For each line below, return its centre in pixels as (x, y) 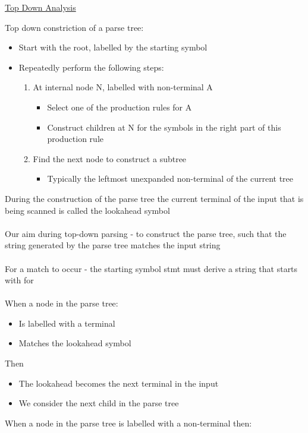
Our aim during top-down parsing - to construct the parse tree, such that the (146, 233)
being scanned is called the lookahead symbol (87, 210)
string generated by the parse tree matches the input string (113, 245)
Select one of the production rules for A (120, 107)
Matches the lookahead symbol (75, 343)
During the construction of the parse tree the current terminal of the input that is (154, 198)
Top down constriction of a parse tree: (74, 27)
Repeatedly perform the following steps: (91, 67)
